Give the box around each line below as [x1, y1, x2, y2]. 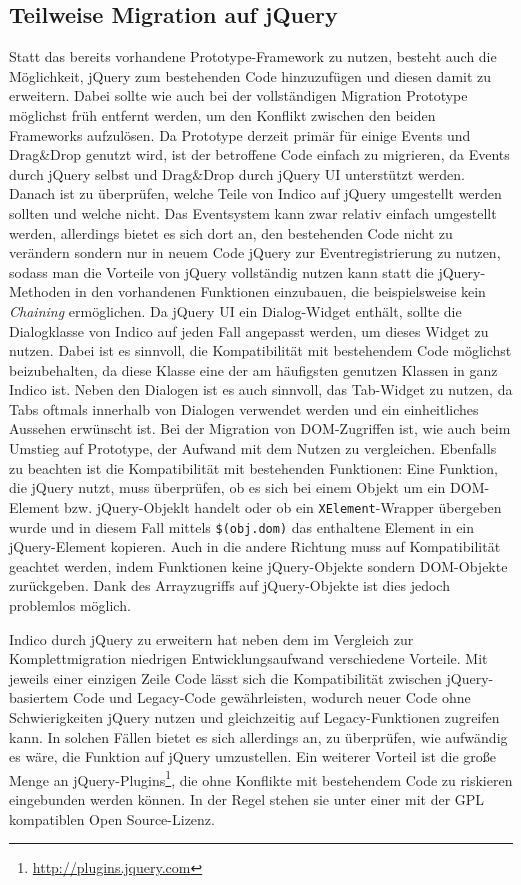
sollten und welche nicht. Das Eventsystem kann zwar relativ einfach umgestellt [9, 202, 497, 223]
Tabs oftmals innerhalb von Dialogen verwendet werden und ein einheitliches [9, 398, 479, 419]
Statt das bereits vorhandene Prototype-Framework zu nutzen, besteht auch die [9, 46, 497, 67]
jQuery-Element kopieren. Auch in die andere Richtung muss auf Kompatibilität [9, 536, 501, 557]
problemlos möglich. [9, 594, 131, 615]
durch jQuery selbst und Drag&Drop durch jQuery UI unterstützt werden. [9, 163, 465, 184]
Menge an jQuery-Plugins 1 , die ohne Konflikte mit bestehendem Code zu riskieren [9, 766, 513, 790]
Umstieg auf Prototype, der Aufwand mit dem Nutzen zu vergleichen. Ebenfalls [9, 438, 497, 459]
